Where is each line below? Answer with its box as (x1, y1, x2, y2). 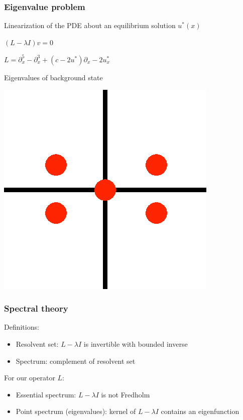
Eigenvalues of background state (4, 72, 103, 82)
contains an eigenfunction (161, 406, 239, 416)
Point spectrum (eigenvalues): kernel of (16, 406, 136, 416)
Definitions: (4, 322, 39, 332)
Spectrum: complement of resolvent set (16, 355, 136, 366)
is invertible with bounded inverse (83, 338, 188, 349)
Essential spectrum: (16, 389, 76, 399)
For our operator (4, 372, 55, 383)
